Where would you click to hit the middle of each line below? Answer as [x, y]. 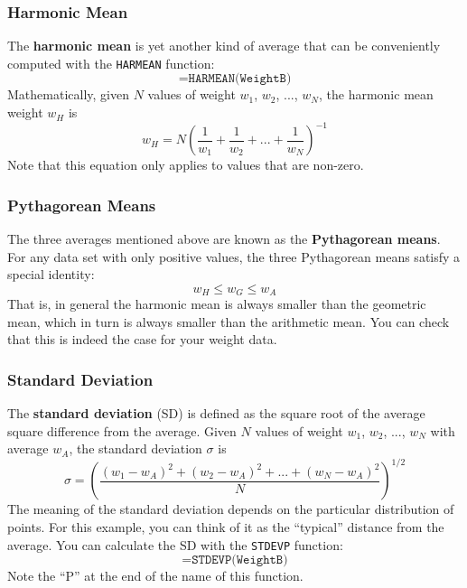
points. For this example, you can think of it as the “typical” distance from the [226, 527]
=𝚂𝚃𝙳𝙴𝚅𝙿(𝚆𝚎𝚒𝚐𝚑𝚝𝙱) [235, 560]
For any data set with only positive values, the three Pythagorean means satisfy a [234, 256]
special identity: [51, 274]
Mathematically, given [68, 94]
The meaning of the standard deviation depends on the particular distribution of [231, 509]
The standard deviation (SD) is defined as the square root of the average [216, 413]
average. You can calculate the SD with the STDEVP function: [175, 544]
